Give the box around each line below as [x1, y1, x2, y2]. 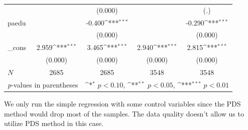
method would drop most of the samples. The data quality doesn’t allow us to [4, 108, 244, 118]
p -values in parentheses [8, 79, 78, 89]
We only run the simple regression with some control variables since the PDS [4, 98, 241, 108]
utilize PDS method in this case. [4, 118, 104, 128]
